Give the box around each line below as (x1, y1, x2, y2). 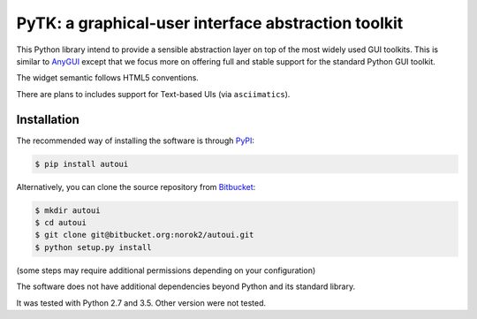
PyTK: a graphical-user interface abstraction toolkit (16, 13, 404, 33)
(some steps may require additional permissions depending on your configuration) (16, 265, 316, 276)
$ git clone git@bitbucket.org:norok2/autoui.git (34, 230, 254, 240)
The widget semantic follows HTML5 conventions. (16, 72, 199, 83)
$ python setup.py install (34, 242, 152, 252)
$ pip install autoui (34, 159, 129, 169)
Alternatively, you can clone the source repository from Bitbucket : (16, 181, 256, 192)
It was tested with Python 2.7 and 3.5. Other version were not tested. (16, 297, 267, 308)
